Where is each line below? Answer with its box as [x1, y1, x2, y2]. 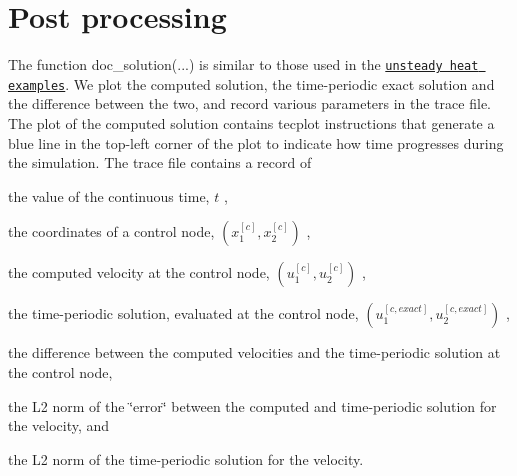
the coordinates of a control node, [8, 221, 215, 242]
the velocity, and [8, 415, 110, 436]
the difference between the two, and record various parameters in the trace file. [8, 93, 491, 114]
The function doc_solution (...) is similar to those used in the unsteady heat [8, 54, 479, 75]
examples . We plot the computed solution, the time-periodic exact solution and [8, 73, 495, 94]
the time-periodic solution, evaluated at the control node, [8, 303, 359, 324]
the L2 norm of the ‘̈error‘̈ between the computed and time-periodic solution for [8, 395, 497, 416]
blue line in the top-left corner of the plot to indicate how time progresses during [8, 132, 504, 153]
